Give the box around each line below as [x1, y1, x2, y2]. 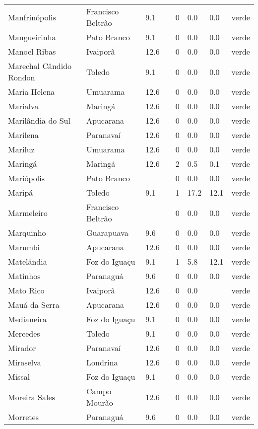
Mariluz [8, 143, 35, 155]
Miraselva [8, 357, 41, 368]
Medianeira [8, 313, 47, 325]
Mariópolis [8, 172, 45, 184]
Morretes [8, 411, 39, 423]
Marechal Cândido [8, 60, 72, 71]
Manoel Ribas [8, 46, 56, 57]
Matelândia [8, 256, 47, 267]
